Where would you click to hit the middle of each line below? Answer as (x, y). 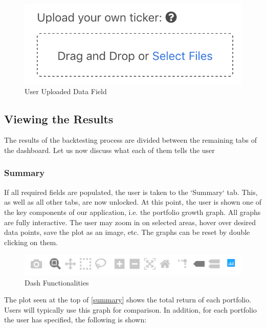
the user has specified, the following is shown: (75, 320)
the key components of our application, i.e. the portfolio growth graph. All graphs (132, 212)
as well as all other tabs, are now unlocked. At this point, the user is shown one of (133, 202)
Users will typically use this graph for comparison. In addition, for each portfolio (130, 309)
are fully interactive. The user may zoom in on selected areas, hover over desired (130, 222)
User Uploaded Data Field (66, 91)
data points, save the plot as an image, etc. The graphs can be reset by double (127, 232)
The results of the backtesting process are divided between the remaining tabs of (131, 140)
